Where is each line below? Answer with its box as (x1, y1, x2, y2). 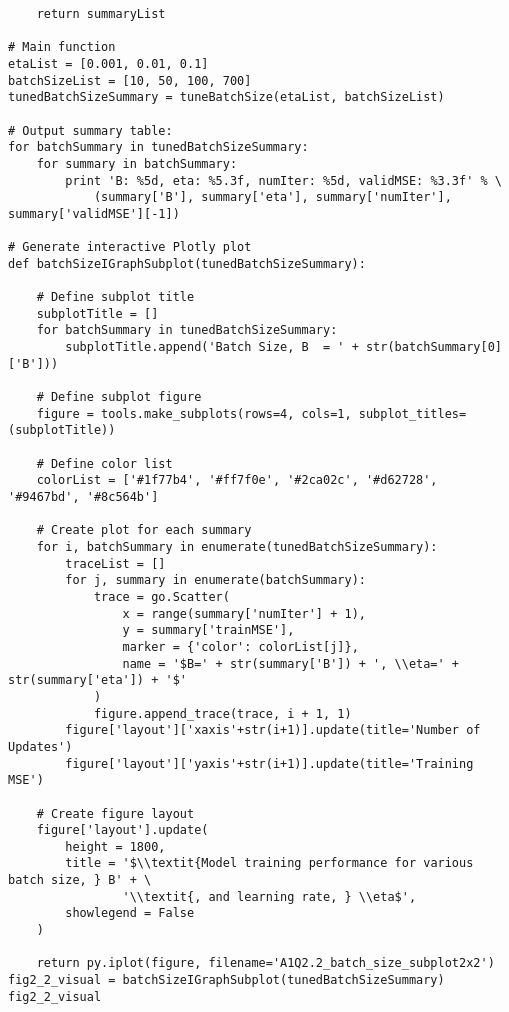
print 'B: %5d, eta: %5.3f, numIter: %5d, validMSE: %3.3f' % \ (65, 173, 502, 188)
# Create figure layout (36, 806, 195, 821)
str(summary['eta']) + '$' (8, 673, 187, 688)
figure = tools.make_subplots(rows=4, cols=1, (36, 406, 352, 421)
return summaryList (36, 7, 166, 21)
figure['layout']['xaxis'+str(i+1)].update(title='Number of (65, 723, 481, 738)
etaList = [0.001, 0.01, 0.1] (8, 56, 209, 71)
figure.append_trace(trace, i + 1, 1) (93, 706, 352, 721)
